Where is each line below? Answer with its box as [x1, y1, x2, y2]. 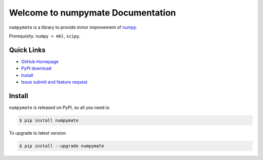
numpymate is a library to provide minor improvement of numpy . [9, 24, 137, 30]
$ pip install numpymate [19, 117, 79, 123]
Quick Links [9, 46, 46, 54]
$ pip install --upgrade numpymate [19, 143, 104, 148]
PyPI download [21, 66, 52, 71]
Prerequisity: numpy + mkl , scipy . [9, 33, 80, 39]
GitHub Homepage [21, 58, 59, 64]
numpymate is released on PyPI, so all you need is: [9, 105, 111, 110]
